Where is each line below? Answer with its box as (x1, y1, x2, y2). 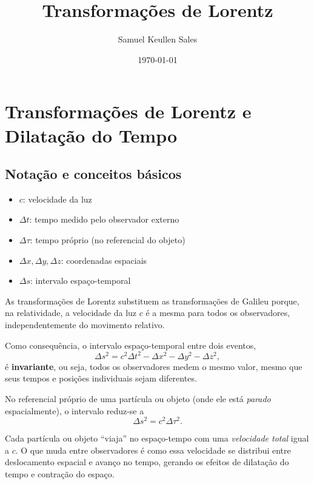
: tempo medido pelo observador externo (29, 213, 179, 226)
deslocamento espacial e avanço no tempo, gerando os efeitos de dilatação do (5, 455, 289, 468)
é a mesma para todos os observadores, (145, 306, 290, 319)
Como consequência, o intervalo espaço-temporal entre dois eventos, (5, 338, 256, 351)
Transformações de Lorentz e (5, 99, 252, 124)
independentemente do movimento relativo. (5, 318, 165, 331)
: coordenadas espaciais (61, 254, 147, 266)
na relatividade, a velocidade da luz (5, 306, 137, 319)
